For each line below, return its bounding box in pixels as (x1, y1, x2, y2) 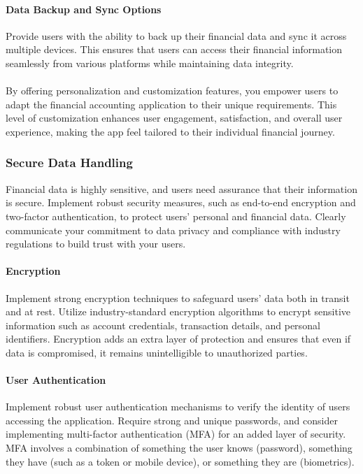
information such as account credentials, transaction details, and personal (6, 317, 320, 332)
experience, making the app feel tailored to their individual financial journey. (6, 124, 335, 138)
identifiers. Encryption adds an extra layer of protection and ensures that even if (6, 331, 351, 346)
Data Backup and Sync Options (6, 1, 162, 16)
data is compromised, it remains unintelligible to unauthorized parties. (6, 345, 308, 359)
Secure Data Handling (6, 154, 133, 171)
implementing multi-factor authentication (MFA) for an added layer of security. (6, 426, 346, 441)
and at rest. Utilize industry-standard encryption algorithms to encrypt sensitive (6, 304, 351, 319)
